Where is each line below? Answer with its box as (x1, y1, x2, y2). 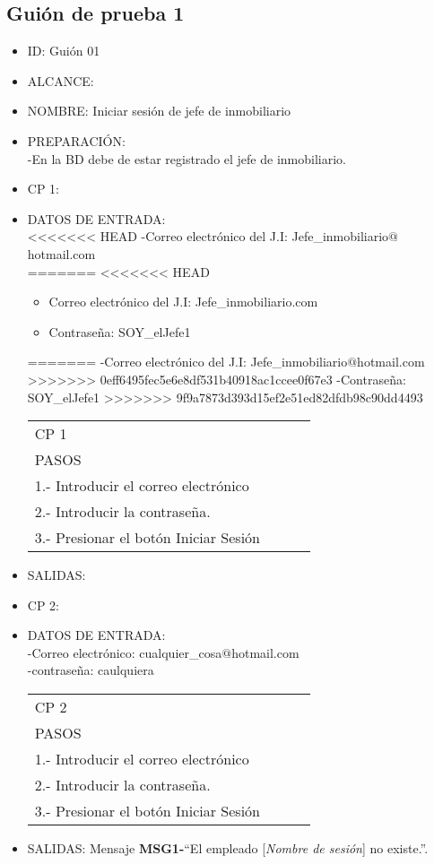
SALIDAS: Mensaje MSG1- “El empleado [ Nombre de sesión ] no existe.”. (27, 839, 429, 858)
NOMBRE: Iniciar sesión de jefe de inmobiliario (27, 101, 291, 120)
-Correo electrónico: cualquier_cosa (27, 643, 222, 661)
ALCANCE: (27, 71, 94, 90)
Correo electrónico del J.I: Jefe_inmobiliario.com (48, 292, 318, 311)
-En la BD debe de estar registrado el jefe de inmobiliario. (27, 149, 346, 168)
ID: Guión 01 (27, 41, 100, 60)
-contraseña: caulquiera (27, 661, 154, 679)
